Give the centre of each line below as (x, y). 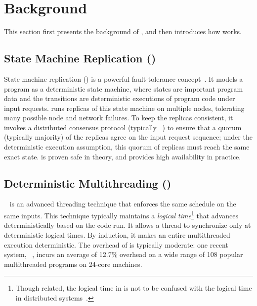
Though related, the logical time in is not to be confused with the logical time (134, 288)
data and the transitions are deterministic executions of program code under (120, 98)
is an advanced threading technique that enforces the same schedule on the (123, 204)
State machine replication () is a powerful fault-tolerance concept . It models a (124, 78)
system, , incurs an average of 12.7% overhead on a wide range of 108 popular (124, 254)
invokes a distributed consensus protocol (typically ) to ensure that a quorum (123, 127)
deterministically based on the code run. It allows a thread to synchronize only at (128, 225)
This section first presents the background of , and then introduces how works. (123, 31)
